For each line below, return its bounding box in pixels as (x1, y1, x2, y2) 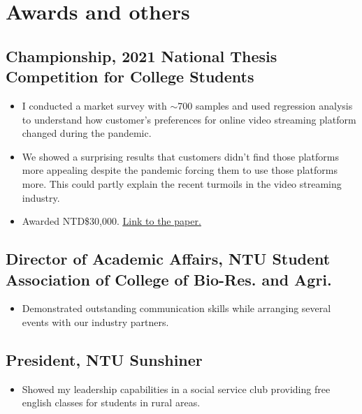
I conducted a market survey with (22, 98, 167, 112)
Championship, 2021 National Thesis (6, 45, 277, 66)
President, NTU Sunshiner (6, 348, 203, 370)
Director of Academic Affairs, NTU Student (6, 248, 331, 269)
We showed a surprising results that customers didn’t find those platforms (22, 149, 339, 163)
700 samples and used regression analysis (178, 98, 353, 112)
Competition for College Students (6, 66, 254, 87)
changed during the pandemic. (22, 126, 152, 140)
